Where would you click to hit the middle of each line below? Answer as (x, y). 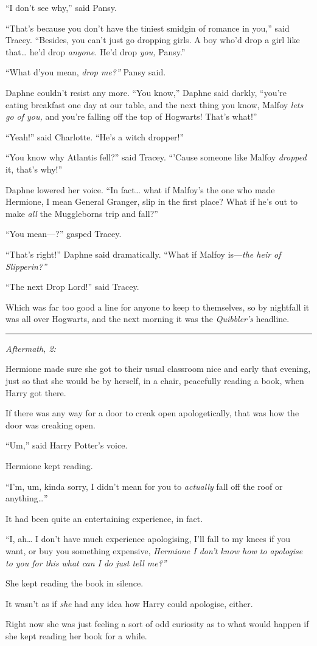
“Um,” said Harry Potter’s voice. (67, 445)
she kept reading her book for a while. (76, 635)
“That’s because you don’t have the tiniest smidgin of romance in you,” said (148, 28)
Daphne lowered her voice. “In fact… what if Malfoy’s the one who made (140, 189)
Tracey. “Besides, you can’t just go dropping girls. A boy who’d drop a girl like (153, 40)
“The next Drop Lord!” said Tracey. (72, 287)
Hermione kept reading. (49, 466)
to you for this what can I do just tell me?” (86, 562)
